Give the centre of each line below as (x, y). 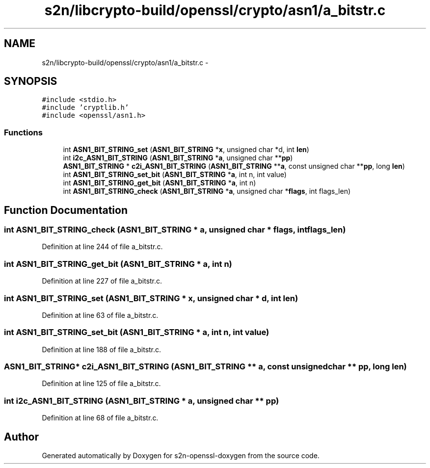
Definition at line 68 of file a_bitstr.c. (100, 418)
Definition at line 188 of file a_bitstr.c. (102, 349)
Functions (23, 132)
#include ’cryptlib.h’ (85, 108)
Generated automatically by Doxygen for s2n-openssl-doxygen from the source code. (181, 455)
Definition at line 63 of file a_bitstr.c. (100, 315)
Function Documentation (66, 210)
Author (21, 437)
